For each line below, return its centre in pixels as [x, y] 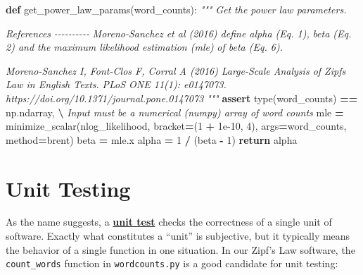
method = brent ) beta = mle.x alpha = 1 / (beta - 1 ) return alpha [152, 139]
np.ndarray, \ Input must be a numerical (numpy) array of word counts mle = [175, 112]
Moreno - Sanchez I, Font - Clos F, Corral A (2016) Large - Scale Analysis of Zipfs [176, 70]
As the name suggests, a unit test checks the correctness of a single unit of [169, 222]
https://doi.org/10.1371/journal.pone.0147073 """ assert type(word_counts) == [182, 98]
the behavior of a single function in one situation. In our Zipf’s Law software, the [180, 249]
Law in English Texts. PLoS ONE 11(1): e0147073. [116, 84]
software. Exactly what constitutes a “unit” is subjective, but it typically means [178, 236]
